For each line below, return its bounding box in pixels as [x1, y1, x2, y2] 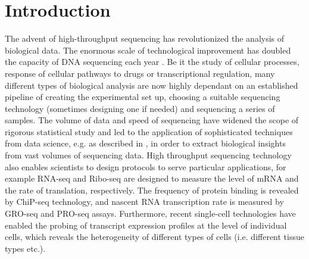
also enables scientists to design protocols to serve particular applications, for [5, 160, 286, 173]
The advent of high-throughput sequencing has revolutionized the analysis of [5, 32, 285, 45]
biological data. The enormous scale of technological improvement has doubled [5, 43, 291, 56]
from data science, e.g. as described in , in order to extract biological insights [5, 137, 286, 149]
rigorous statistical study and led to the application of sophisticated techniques [5, 125, 293, 138]
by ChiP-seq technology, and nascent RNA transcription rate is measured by [5, 195, 284, 208]
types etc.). [5, 242, 46, 254]
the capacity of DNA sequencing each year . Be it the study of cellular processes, [5, 55, 299, 68]
